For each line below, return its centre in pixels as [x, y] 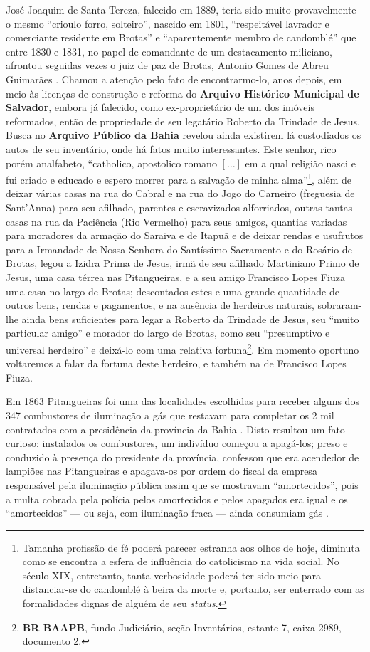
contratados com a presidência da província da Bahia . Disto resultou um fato [175, 429]
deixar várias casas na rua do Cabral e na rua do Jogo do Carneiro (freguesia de [180, 193]
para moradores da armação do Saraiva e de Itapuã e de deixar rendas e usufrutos [185, 235]
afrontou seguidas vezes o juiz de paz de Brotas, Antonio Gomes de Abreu [167, 65]
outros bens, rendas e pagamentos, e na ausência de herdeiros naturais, [160, 305]
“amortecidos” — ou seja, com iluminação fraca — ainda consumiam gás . [167, 513]
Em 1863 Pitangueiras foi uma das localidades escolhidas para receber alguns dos [183, 401]
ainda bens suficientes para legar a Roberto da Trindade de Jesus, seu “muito [190, 319]
